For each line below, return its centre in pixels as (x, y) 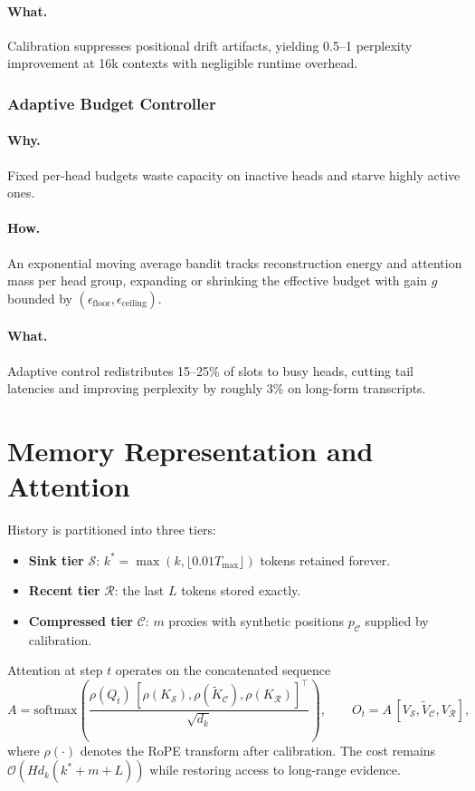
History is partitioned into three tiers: (112, 530)
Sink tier (56, 559)
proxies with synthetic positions (256, 620)
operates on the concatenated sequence (223, 670)
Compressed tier (81, 620)
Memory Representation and (190, 450)
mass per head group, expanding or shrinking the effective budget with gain (217, 280)
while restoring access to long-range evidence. (275, 770)
